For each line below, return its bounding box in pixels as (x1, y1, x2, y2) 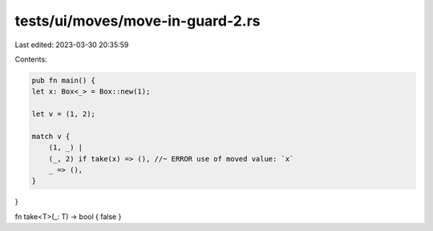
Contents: (14, 54, 47, 64)
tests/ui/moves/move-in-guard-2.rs (14, 12, 261, 30)
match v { (31, 132, 71, 141)
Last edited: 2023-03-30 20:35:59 (14, 40, 129, 50)
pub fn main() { (31, 76, 96, 85)
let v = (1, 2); (31, 110, 96, 119)
